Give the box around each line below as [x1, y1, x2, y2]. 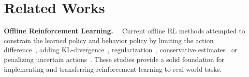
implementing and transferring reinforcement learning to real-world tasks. [4, 63, 222, 74]
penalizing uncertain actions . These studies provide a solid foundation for [4, 54, 224, 64]
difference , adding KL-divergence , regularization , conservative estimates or [4, 45, 237, 55]
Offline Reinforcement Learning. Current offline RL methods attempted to [4, 26, 245, 36]
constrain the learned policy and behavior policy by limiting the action [4, 35, 214, 45]
